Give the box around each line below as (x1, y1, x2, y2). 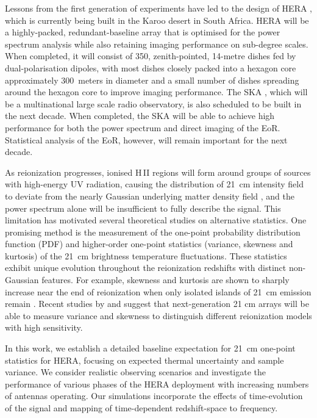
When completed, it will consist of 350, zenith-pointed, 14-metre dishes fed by (5, 49, 296, 62)
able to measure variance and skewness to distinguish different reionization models (5, 309, 312, 322)
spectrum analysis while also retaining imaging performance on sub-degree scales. (5, 37, 308, 50)
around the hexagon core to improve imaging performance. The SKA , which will (5, 85, 308, 98)
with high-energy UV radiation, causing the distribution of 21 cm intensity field (5, 178, 304, 190)
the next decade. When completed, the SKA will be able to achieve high (5, 109, 275, 122)
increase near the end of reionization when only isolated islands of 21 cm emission (5, 285, 312, 298)
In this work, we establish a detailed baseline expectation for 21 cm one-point (5, 342, 296, 355)
